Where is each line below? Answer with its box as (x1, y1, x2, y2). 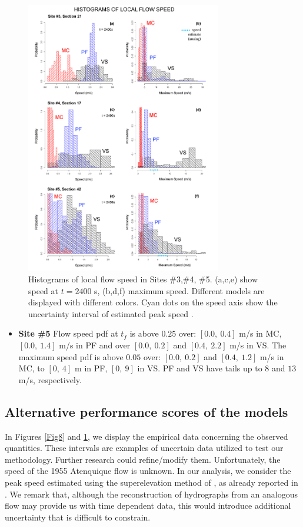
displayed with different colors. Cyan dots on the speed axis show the (28, 296, 278, 308)
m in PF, (75, 362, 108, 374)
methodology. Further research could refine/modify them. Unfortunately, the (5, 453, 281, 465)
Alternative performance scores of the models (5, 402, 288, 420)
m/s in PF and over (59, 338, 131, 351)
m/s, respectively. (18, 373, 82, 386)
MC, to (18, 362, 45, 374)
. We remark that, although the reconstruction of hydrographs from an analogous (5, 488, 298, 500)
